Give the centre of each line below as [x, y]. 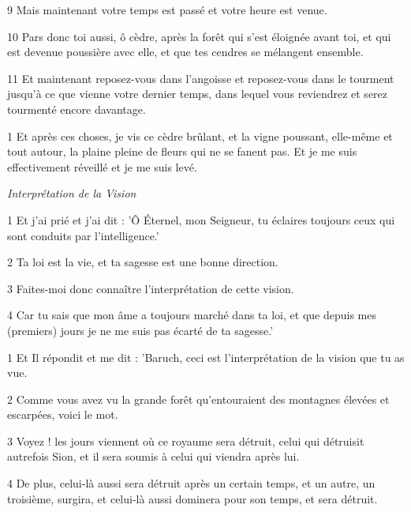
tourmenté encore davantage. [77, 109]
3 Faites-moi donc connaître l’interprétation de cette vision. [151, 288]
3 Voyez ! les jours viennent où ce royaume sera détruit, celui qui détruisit [186, 440]
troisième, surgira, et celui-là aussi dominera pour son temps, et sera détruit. [192, 498]
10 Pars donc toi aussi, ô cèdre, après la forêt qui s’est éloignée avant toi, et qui [199, 36]
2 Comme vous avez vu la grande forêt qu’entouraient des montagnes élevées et [198, 399]
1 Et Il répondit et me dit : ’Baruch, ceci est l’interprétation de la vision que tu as [206, 357]
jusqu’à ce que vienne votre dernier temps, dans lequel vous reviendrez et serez [198, 94]
